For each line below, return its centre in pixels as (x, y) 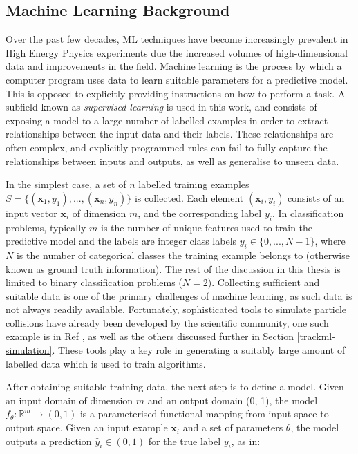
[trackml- (316, 336)
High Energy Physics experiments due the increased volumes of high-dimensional (177, 52)
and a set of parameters (233, 427)
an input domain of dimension (69, 400)
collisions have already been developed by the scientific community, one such (167, 322)
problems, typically (46, 227)
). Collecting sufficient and (264, 282)
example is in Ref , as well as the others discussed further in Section (150, 336)
